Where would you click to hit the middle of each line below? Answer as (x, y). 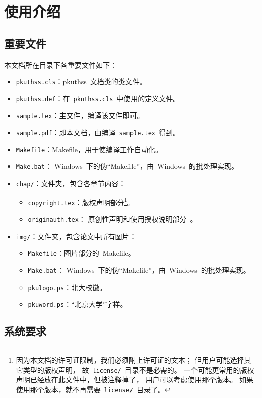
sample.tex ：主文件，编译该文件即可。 (80, 115)
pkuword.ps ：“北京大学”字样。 (78, 304)
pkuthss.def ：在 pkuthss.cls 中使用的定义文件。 (98, 98)
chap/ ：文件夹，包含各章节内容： (71, 183)
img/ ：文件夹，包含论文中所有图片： (76, 236)
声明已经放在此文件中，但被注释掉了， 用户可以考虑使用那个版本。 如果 (135, 380)
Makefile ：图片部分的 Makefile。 (82, 253)
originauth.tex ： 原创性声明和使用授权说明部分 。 (113, 219)
